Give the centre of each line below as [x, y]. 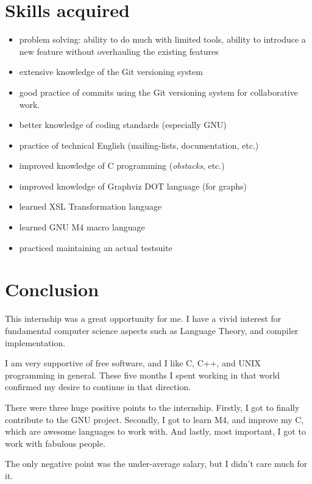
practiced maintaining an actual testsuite [96, 247]
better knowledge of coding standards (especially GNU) [123, 125]
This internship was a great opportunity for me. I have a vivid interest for [143, 319]
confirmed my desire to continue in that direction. [98, 387]
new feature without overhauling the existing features [119, 51]
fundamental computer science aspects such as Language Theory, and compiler [152, 330]
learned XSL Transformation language [90, 206]
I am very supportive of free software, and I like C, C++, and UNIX [133, 363]
